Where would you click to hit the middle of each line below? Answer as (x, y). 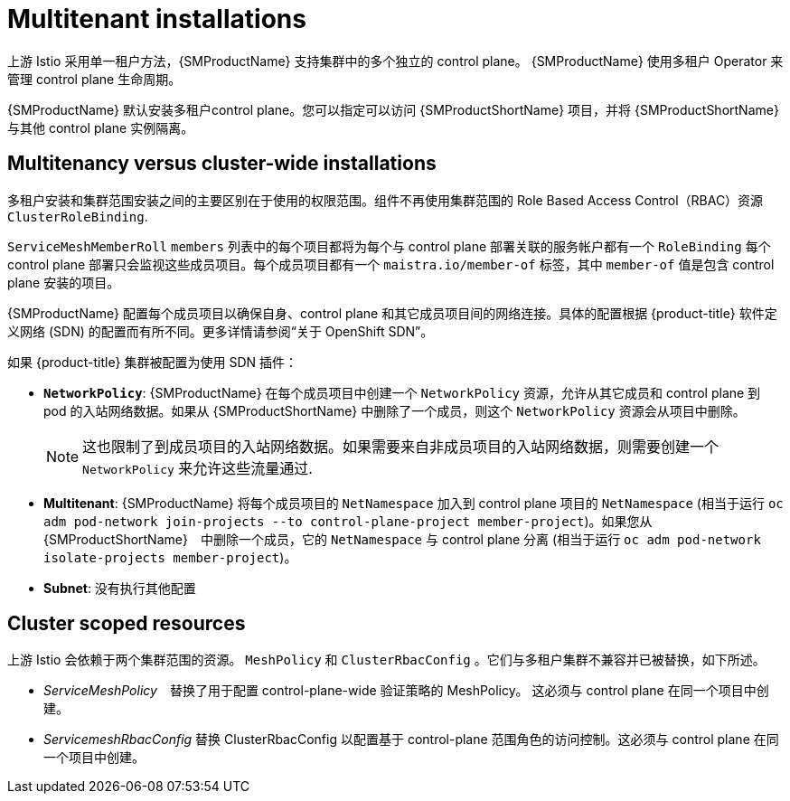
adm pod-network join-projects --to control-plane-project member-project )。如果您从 (348, 521)
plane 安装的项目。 (64, 282)
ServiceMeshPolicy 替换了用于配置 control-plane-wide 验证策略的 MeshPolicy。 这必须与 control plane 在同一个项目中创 (406, 691)
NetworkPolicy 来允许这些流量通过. (197, 468)
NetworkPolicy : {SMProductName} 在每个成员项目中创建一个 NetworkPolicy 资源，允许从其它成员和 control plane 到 (402, 392)
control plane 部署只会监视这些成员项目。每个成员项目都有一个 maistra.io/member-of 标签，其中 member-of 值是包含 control (391, 264)
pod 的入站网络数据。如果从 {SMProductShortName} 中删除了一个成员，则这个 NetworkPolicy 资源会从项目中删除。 (395, 410)
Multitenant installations (157, 19)
